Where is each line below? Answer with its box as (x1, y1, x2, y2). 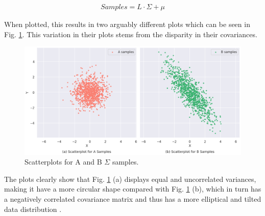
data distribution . (4, 203, 62, 214)
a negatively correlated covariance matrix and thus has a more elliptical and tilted (4, 194, 261, 204)
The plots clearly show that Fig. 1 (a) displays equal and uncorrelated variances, (4, 173, 256, 184)
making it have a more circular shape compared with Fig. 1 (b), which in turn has (4, 183, 261, 194)
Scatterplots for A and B (25, 156, 102, 167)
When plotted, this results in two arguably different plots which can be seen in (4, 19, 250, 30)
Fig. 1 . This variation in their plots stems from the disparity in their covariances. (4, 29, 257, 39)
